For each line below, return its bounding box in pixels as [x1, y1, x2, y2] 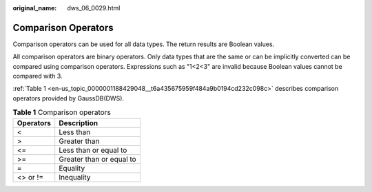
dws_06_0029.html [67, 4, 121, 12]
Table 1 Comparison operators [12, 107, 112, 117]
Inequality [59, 172, 91, 182]
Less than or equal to [59, 145, 127, 155]
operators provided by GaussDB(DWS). [12, 94, 124, 103]
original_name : [12, 4, 57, 12]
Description [59, 118, 99, 127]
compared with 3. [12, 72, 63, 81]
